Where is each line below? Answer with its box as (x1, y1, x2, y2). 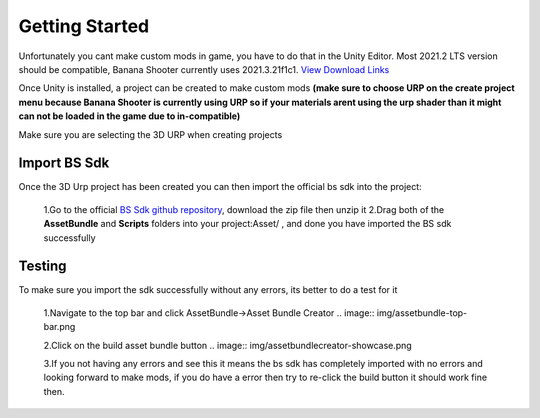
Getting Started (18, 15, 150, 37)
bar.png (43, 321, 76, 333)
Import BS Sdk (18, 155, 110, 172)
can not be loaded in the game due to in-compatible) (18, 110, 241, 122)
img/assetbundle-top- (376, 306, 468, 319)
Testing (18, 258, 67, 275)
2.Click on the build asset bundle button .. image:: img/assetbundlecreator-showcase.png (43, 339, 412, 351)
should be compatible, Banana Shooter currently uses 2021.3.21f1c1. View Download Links (18, 63, 390, 75)
